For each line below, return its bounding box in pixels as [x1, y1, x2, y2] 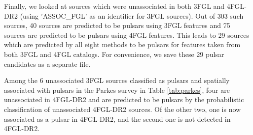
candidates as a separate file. [4, 58, 91, 69]
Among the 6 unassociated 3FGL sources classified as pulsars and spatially [4, 75, 230, 85]
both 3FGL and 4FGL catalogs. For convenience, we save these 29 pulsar [4, 49, 224, 59]
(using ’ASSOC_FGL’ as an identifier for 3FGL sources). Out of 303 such [20, 10, 244, 21]
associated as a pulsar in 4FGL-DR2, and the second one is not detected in [4, 113, 231, 124]
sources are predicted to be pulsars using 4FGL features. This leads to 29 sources [4, 29, 249, 40]
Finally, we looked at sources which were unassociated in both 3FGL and [4, 1, 225, 11]
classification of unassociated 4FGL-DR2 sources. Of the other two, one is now [4, 104, 241, 114]
